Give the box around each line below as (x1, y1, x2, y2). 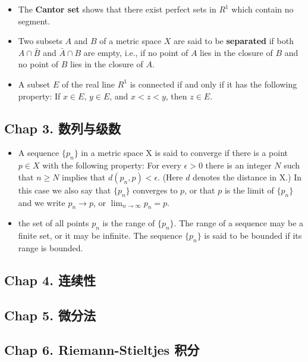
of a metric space (99, 35, 162, 47)
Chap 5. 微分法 (4, 305, 96, 324)
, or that (184, 183, 215, 196)
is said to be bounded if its (204, 229, 302, 242)
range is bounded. (18, 241, 83, 254)
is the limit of (224, 183, 274, 196)
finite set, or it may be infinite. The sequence (18, 229, 183, 242)
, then (165, 89, 187, 102)
